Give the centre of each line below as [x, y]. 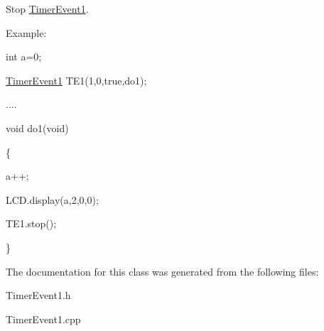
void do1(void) [37, 127]
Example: [26, 32]
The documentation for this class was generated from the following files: [162, 271]
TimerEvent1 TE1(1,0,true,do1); [76, 80]
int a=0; [24, 56]
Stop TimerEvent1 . [47, 9]
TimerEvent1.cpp [43, 319]
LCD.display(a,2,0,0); [52, 199]
